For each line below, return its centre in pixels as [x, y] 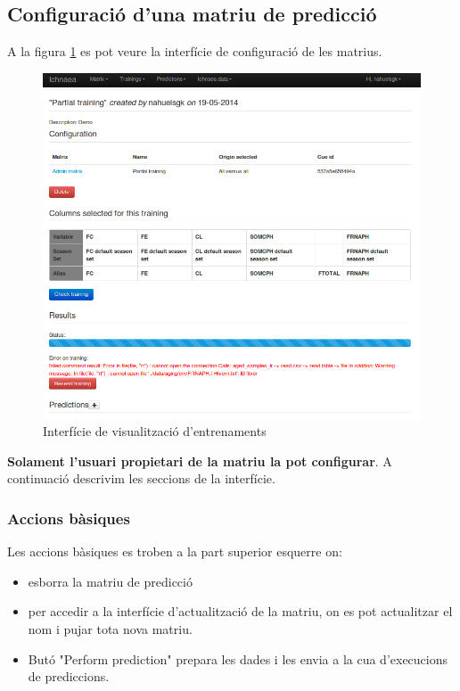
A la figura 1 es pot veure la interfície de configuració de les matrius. [195, 51]
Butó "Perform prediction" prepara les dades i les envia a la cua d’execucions [238, 658]
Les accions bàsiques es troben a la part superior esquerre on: [175, 551]
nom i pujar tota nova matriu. [110, 629]
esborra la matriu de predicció [110, 581]
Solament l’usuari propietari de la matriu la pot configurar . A [200, 461]
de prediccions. [69, 676]
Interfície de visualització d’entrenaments [155, 431]
